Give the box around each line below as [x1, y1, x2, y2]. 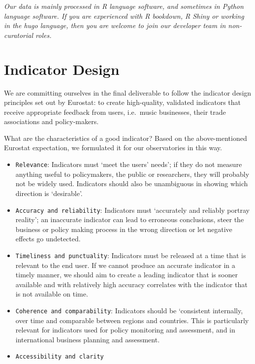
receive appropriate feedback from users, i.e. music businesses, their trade [4, 106, 226, 117]
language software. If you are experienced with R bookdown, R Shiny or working [4, 10, 244, 21]
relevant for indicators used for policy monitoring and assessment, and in [15, 325, 235, 335]
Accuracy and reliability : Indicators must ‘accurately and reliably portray [15, 204, 250, 215]
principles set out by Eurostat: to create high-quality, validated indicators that [4, 97, 241, 107]
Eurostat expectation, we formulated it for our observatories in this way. [4, 142, 222, 153]
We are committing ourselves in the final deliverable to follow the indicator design [4, 87, 252, 98]
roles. [35, 30, 52, 40]
